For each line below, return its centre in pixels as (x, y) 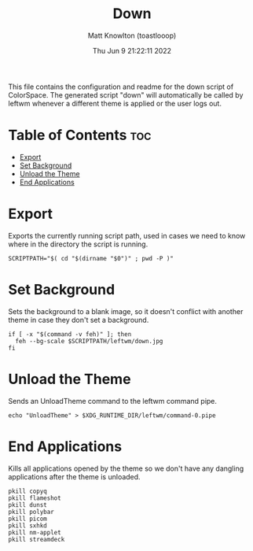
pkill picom (27, 519)
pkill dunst (27, 505)
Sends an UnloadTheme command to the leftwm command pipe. (113, 401)
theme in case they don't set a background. (79, 320)
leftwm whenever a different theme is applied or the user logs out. (115, 103)
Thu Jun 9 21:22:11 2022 (132, 50)
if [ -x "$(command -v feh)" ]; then (70, 334)
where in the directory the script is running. (78, 244)
